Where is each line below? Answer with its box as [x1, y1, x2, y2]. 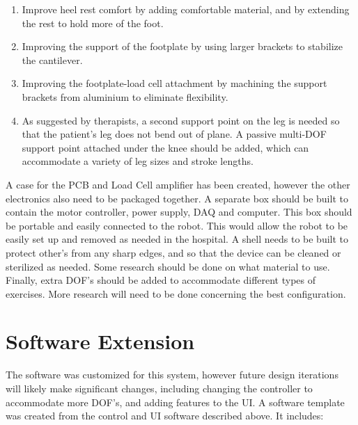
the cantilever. [22, 52, 83, 67]
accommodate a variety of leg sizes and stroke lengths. [22, 154, 254, 168]
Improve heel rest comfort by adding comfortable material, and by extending [22, 2, 350, 16]
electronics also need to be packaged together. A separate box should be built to [6, 191, 348, 205]
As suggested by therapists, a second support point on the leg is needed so [22, 113, 340, 127]
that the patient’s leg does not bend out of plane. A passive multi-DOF [22, 127, 327, 141]
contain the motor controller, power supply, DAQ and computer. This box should [6, 205, 352, 219]
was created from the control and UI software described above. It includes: [6, 408, 324, 423]
